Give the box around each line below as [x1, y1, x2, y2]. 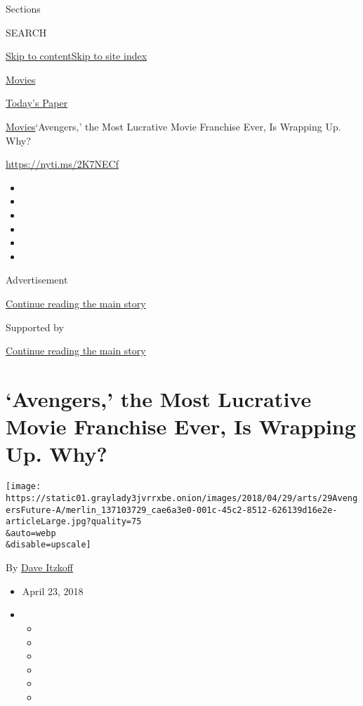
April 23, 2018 [22, 583, 84, 598]
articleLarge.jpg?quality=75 [6, 517, 142, 527]
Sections [6, 1, 41, 15]
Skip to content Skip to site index [6, 48, 147, 63]
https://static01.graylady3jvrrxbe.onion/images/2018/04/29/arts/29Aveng [6, 493, 358, 503]
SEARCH [6, 25, 47, 39]
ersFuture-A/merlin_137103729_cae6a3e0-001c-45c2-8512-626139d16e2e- [6, 505, 338, 515]
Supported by [6, 319, 64, 334]
